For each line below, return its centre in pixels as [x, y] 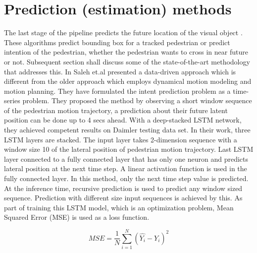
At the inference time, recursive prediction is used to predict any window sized [123, 188]
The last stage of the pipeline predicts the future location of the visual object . [123, 32]
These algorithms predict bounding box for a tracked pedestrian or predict [117, 42]
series [12, 100]
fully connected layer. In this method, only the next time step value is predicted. [126, 178]
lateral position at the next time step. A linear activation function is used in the [126, 168]
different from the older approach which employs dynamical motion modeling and [128, 81]
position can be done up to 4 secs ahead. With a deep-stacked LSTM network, [123, 120]
